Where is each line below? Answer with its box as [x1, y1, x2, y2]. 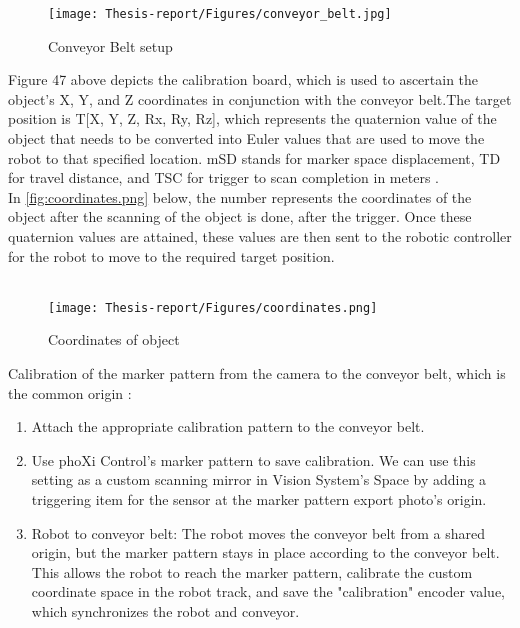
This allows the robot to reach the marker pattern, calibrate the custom [31, 561, 473, 582]
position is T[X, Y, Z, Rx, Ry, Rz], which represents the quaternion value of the [8, 108, 497, 129]
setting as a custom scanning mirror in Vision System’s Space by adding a [31, 469, 486, 490]
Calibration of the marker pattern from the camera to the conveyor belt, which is [8, 363, 506, 384]
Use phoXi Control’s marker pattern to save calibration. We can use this [31, 449, 476, 470]
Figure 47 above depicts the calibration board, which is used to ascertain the [8, 69, 479, 90]
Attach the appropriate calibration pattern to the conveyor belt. [31, 416, 425, 437]
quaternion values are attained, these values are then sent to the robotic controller [8, 226, 512, 246]
